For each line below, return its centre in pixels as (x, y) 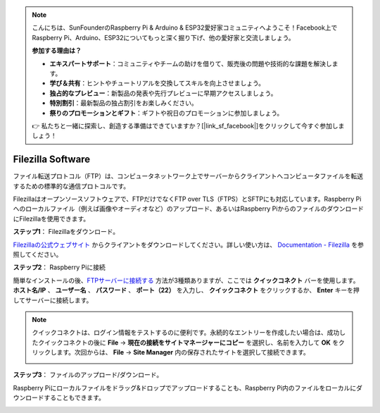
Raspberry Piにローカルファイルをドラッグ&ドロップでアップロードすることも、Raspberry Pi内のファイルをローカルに (185, 388)
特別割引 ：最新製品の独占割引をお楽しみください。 (123, 103)
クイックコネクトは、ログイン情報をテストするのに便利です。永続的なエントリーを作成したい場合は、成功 (186, 333)
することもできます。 (74, 397)
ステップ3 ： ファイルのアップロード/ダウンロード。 (88, 375)
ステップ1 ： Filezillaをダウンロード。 (66, 232)
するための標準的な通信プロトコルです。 (71, 186)
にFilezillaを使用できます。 (51, 218)
